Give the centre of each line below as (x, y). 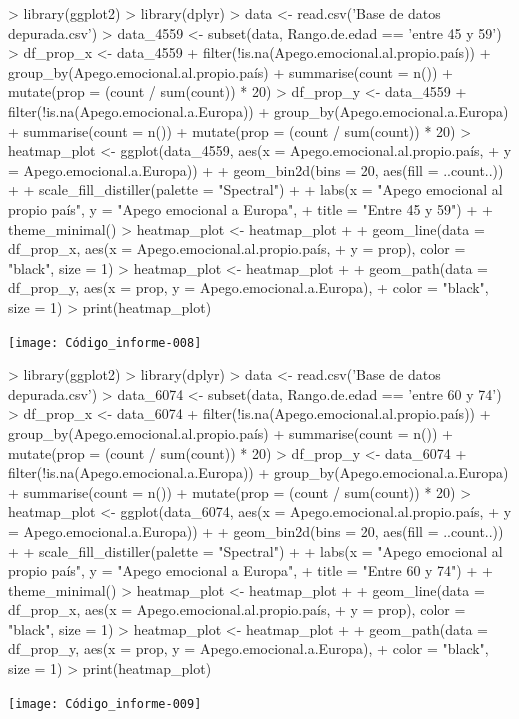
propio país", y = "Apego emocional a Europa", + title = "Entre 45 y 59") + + (250, 208)
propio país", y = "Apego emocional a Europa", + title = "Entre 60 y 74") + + (250, 570)
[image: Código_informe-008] (105, 342)
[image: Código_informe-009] (105, 703)
